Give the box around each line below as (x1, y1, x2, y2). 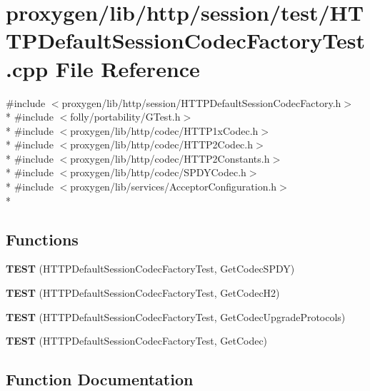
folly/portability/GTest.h (70, 109, 181, 124)
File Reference (55, 54, 200, 83)
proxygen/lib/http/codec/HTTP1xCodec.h (70, 123, 259, 138)
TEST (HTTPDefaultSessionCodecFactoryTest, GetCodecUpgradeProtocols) (6, 309, 346, 324)
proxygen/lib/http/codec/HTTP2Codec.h (70, 137, 253, 152)
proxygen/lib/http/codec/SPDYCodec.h (70, 165, 246, 180)
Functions (6, 228, 79, 250)
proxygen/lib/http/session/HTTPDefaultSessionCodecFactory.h (61, 95, 341, 110)
